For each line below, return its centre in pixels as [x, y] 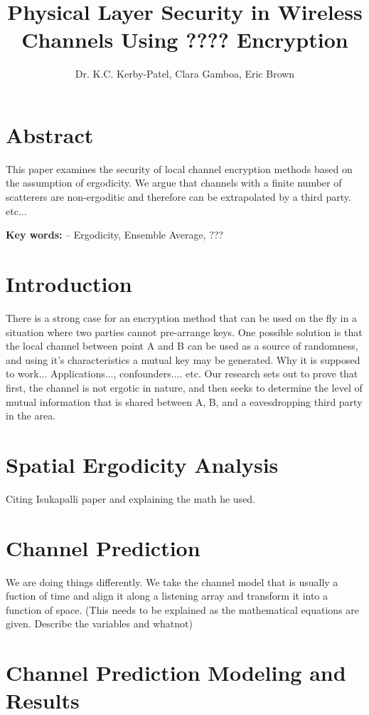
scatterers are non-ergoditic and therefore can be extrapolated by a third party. [178, 197]
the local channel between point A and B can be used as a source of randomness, [182, 346]
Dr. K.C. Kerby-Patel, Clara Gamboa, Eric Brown [185, 74]
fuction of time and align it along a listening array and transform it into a [167, 596]
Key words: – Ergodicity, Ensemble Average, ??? [114, 235]
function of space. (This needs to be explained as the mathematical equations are [183, 609]
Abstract [50, 134]
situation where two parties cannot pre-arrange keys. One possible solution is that [184, 332]
